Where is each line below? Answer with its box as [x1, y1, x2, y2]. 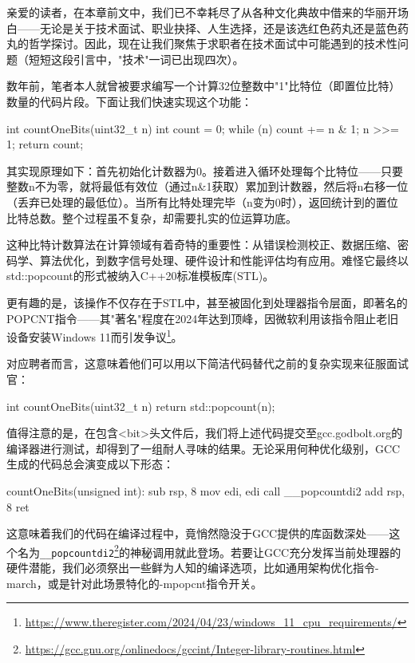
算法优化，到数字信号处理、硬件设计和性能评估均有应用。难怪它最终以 [39, 251, 409, 268]
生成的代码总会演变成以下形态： [6, 456, 174, 472]
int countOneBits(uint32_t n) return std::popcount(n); [6, 397, 275, 414]
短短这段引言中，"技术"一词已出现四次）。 [28, 50, 244, 67]
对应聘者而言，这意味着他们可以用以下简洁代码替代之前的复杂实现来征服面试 [6, 355, 409, 372]
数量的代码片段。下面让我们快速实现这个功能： [6, 93, 252, 109]
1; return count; [6, 136, 84, 152]
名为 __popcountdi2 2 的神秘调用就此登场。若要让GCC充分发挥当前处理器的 [17, 541, 401, 560]
